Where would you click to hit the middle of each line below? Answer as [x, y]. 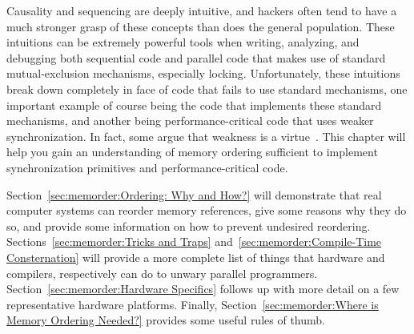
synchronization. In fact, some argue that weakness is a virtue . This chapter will [206, 136]
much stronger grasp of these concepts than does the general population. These [201, 26]
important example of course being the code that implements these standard [194, 105]
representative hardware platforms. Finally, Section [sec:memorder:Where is [193, 304]
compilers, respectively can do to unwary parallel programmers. [162, 273]
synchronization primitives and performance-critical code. [147, 167]
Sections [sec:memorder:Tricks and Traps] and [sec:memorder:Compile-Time [194, 241]
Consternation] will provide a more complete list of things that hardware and [196, 257]
